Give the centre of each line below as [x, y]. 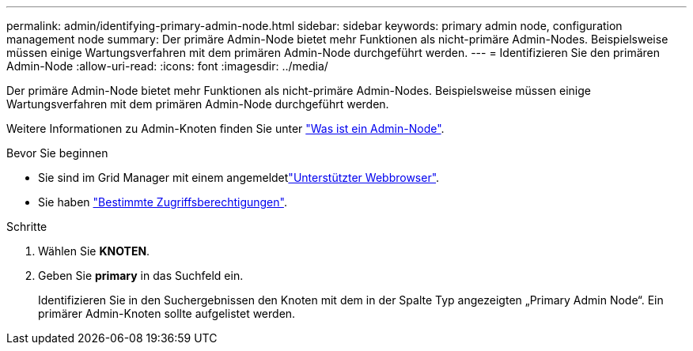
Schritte [27, 226]
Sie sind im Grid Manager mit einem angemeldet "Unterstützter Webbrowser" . [239, 177]
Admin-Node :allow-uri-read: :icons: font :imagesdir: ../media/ [167, 66]
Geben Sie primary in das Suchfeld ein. [141, 276]
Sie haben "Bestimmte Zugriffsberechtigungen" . [163, 202]
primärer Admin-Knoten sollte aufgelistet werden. [167, 313]
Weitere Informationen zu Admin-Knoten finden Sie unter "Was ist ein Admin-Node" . [225, 128]
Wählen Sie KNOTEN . [94, 251]
